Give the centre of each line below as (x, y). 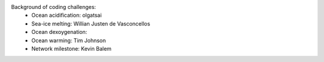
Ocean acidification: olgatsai (67, 15)
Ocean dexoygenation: (59, 32)
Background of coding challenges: (53, 7)
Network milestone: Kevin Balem (72, 48)
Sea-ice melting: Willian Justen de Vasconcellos (91, 23)
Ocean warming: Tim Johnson (69, 40)
